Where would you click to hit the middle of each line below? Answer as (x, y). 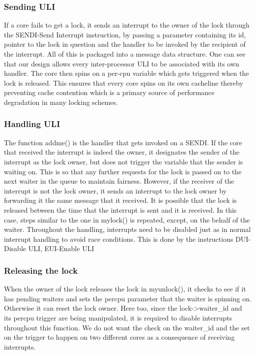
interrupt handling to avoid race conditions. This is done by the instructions (119, 239)
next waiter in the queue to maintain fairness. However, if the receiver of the (119, 181)
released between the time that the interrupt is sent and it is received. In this (120, 210)
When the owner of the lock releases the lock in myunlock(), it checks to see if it (125, 289)
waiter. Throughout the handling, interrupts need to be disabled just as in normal (127, 229)
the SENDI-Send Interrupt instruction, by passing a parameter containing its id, (125, 34)
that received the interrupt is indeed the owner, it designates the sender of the (122, 152)
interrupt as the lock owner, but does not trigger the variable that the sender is (124, 161)
